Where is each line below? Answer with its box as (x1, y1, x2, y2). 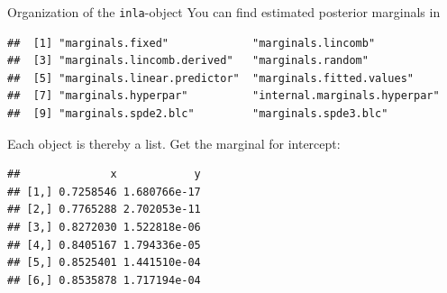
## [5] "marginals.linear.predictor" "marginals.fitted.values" (7, 71, 415, 85)
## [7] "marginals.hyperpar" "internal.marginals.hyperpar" (7, 89, 440, 103)
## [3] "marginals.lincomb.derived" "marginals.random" (7, 54, 369, 68)
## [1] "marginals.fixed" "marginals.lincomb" (7, 36, 376, 50)
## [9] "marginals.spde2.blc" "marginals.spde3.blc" (7, 107, 388, 121)
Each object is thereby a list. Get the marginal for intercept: (7, 133, 341, 152)
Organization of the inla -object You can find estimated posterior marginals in (7, 3, 441, 21)
